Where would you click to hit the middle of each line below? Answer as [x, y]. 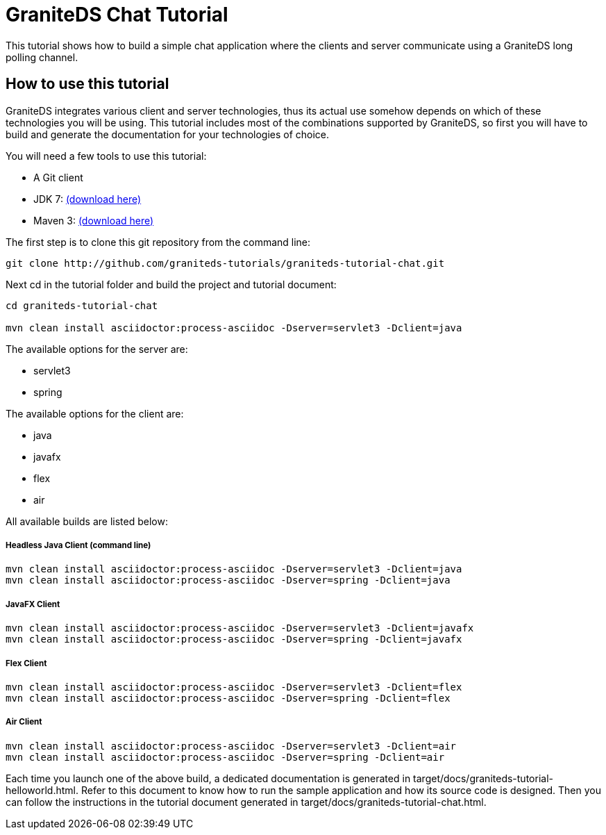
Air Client [24, 722]
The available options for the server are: [97, 349]
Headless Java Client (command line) [78, 545]
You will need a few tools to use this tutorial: [106, 156]
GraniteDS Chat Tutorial [117, 15]
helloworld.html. [42, 790]
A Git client [58, 177]
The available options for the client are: [95, 413]
